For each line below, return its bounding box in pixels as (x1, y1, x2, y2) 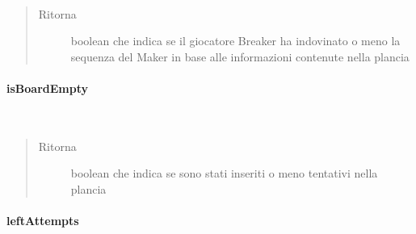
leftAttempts (6, 212, 79, 229)
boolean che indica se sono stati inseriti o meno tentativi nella (70, 165, 378, 182)
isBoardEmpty (6, 79, 88, 96)
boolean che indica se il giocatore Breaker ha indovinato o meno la (70, 32, 401, 49)
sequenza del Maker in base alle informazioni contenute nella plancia (70, 48, 410, 65)
